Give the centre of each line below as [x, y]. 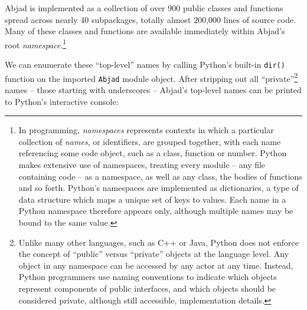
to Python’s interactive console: [62, 101]
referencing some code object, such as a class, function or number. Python [153, 153]
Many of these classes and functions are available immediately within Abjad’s [145, 31]
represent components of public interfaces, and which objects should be [147, 288]
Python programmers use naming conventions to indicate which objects [148, 277]
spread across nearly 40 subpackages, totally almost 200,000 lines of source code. [151, 19]
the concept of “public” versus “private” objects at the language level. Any [154, 254]
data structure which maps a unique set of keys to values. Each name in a [152, 199]
